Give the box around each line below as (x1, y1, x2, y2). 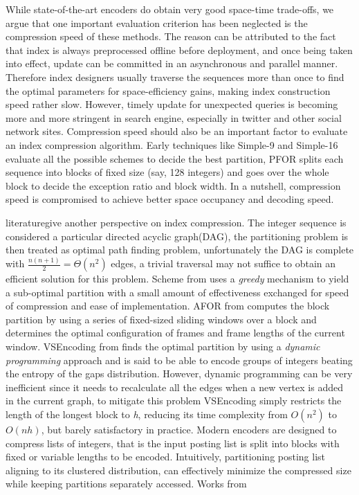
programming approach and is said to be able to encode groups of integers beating (6, 352, 353, 367)
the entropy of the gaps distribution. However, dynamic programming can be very (6, 366, 353, 381)
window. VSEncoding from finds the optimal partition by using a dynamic (6, 339, 320, 353)
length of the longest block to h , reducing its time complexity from (6, 406, 288, 421)
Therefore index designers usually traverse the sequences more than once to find (6, 69, 344, 84)
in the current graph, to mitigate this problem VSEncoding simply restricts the (6, 393, 342, 408)
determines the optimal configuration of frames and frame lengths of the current (6, 325, 345, 340)
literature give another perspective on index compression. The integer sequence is (6, 215, 347, 229)
